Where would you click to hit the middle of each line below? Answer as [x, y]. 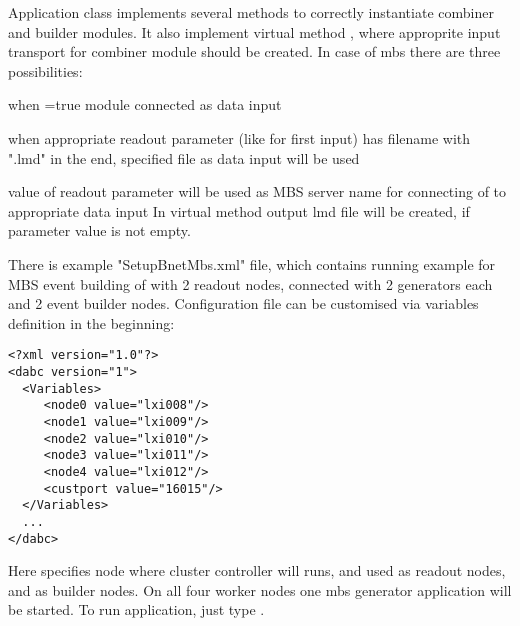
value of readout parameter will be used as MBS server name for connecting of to [257, 191]
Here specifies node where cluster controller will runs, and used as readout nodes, [257, 570]
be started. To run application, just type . [136, 609]
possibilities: [45, 70]
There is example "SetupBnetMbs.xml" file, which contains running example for [252, 263]
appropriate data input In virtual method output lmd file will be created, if [239, 210]
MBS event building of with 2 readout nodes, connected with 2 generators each [250, 283]
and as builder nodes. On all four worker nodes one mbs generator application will [260, 589]
